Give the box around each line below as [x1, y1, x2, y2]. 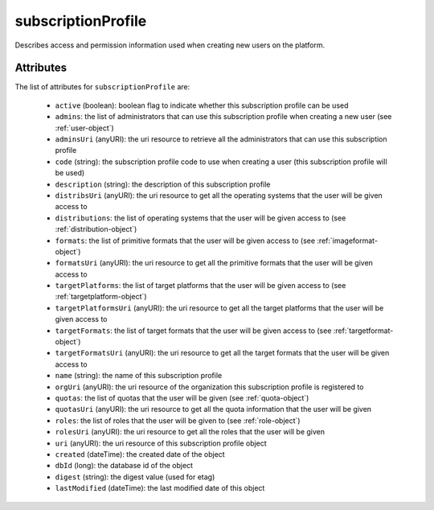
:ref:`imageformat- [317, 236, 378, 245]
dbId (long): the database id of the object [55, 461, 193, 471]
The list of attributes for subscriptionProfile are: [14, 82, 190, 92]
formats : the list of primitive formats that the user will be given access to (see [55, 236, 316, 245]
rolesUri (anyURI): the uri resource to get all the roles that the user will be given [55, 427, 325, 437]
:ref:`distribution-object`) [55, 224, 137, 234]
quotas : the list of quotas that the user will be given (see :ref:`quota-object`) [55, 393, 309, 402]
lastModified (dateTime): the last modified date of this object [55, 483, 265, 493]
